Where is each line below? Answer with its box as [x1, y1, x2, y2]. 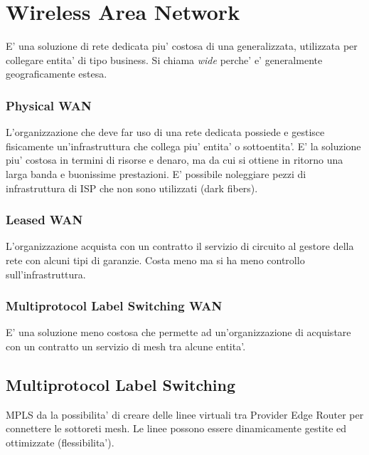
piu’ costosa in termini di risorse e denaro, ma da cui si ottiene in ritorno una [6, 152, 343, 167]
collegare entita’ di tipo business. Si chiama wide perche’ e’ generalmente [6, 52, 323, 67]
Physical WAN [6, 96, 92, 114]
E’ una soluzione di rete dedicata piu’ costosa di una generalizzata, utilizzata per [6, 38, 358, 53]
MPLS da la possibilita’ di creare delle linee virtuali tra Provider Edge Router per [6, 407, 364, 422]
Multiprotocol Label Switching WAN [6, 297, 223, 315]
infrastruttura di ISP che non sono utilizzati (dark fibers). [6, 180, 258, 195]
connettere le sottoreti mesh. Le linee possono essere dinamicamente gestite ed [6, 421, 347, 436]
